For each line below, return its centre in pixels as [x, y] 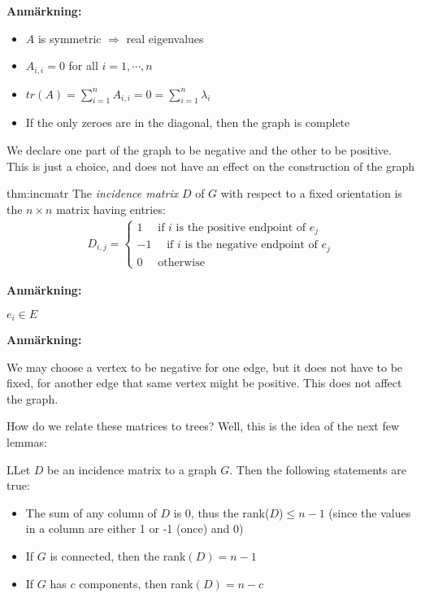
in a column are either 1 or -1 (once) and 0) [135, 528]
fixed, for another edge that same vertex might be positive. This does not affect [204, 383]
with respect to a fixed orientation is [311, 193]
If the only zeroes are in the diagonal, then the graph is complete [188, 122]
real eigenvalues [165, 38]
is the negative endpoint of [251, 245]
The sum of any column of [91, 512]
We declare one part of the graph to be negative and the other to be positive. [199, 150]
